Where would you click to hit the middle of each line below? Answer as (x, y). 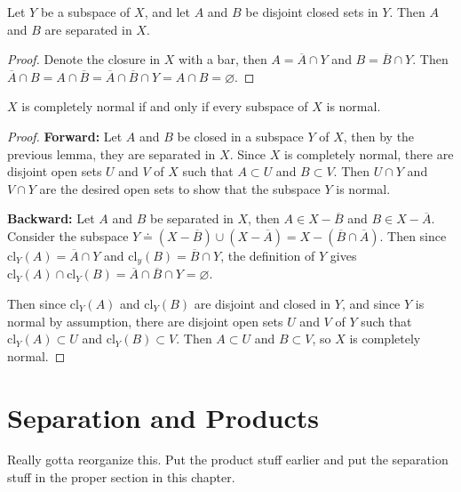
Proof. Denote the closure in (84, 59)
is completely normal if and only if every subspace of (165, 106)
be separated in (192, 218)
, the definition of (268, 255)
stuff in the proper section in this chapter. (121, 477)
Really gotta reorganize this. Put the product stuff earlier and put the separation (228, 460)
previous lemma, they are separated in (111, 153)
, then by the (379, 136)
